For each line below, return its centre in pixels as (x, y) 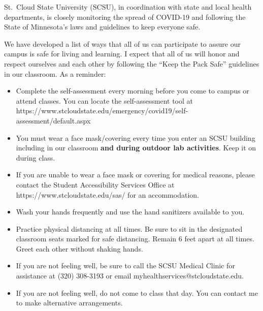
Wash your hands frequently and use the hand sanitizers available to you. (130, 212)
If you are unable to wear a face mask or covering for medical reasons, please (135, 175)
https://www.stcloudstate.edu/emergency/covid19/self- (102, 111)
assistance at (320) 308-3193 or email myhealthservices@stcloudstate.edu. (130, 276)
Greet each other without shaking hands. (79, 248)
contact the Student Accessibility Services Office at (95, 184)
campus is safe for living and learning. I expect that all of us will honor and (122, 54)
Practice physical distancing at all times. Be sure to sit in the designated (129, 228)
